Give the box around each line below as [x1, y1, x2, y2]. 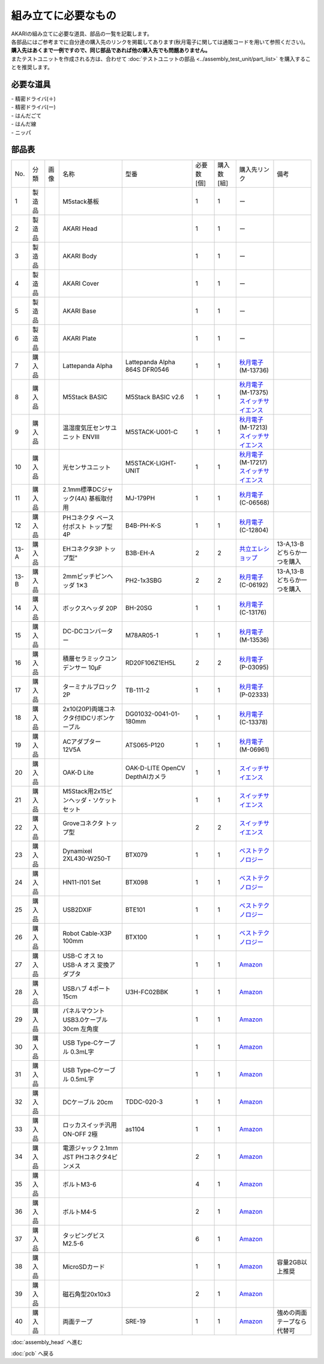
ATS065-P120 [125, 741, 165, 749]
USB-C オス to [62, 952, 103, 960]
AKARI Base [62, 307, 97, 315]
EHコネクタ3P [62, 545, 103, 553]
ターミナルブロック [62, 683, 117, 691]
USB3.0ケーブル [62, 1016, 108, 1024]
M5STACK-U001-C [125, 428, 178, 436]
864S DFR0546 [125, 366, 169, 374]
